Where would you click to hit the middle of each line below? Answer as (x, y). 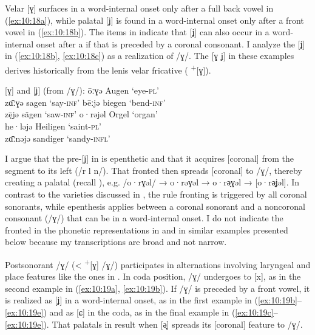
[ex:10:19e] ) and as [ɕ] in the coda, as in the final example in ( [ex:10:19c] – (141, 312)
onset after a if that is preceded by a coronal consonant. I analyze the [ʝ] (171, 43)
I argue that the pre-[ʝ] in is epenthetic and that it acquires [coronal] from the (149, 158)
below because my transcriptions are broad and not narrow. (116, 242)
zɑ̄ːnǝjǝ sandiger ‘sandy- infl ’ (58, 138)
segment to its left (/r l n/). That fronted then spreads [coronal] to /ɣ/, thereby (154, 170)
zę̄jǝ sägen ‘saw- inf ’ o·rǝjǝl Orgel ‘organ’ (81, 114)
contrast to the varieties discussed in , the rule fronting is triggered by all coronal (156, 194)
